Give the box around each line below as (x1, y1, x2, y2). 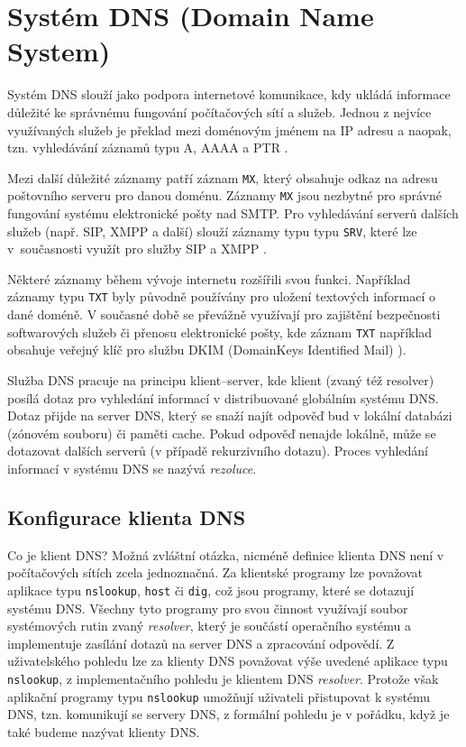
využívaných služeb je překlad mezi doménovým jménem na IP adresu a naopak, (7, 120, 452, 139)
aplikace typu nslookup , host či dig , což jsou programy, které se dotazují (7, 580, 415, 599)
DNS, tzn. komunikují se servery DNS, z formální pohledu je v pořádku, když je (7, 705, 450, 724)
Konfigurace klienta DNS (7, 503, 246, 530)
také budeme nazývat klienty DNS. (7, 722, 200, 741)
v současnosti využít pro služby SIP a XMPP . (7, 239, 267, 258)
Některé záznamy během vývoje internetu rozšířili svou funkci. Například (7, 269, 411, 288)
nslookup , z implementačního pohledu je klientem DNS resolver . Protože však (7, 669, 439, 687)
